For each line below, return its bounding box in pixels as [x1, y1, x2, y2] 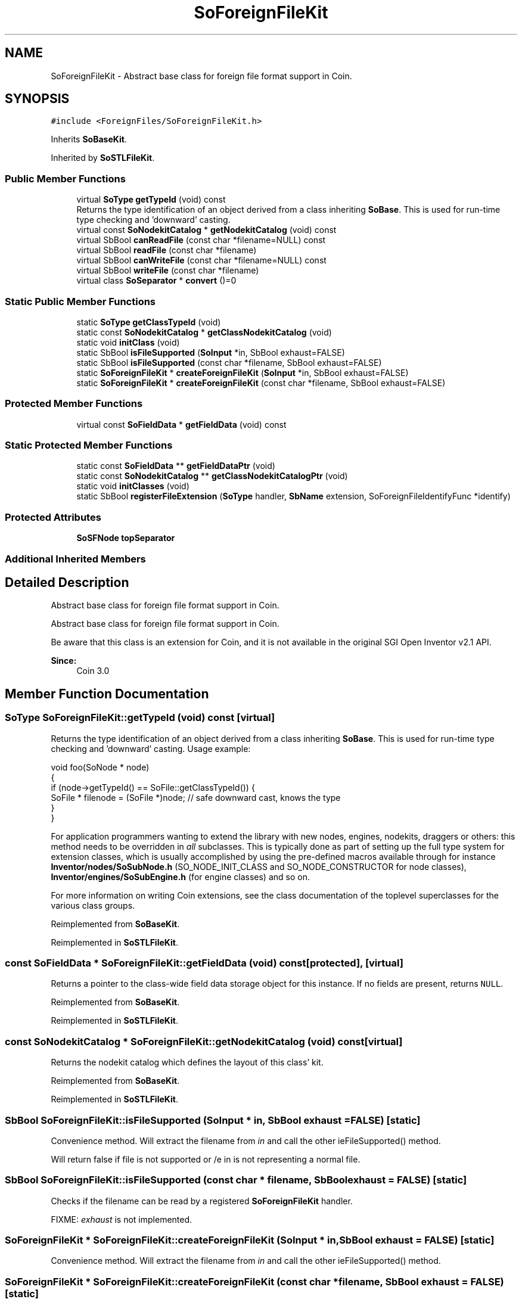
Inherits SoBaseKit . [51, 134, 127, 145]
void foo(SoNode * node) [51, 762, 150, 772]
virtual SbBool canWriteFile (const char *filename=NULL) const [76, 255, 327, 266]
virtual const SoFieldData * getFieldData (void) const [76, 419, 287, 430]
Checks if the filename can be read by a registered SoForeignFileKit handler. [51, 1195, 353, 1206]
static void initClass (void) [76, 337, 180, 347]
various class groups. [51, 900, 135, 910]
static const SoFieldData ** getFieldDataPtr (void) [76, 461, 275, 471]
